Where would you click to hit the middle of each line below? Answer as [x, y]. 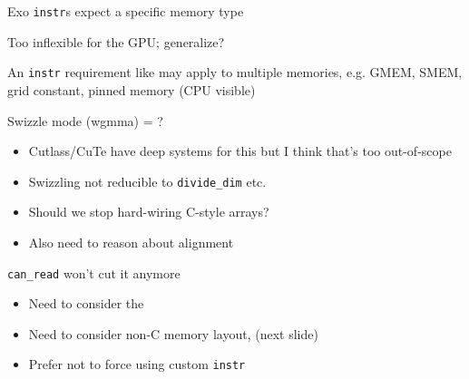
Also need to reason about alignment [131, 242]
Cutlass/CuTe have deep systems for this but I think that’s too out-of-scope [240, 151]
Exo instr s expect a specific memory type [126, 11]
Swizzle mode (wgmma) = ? [85, 120]
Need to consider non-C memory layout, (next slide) [173, 333]
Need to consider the [86, 303]
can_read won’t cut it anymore [94, 272]
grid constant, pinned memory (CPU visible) [132, 89]
